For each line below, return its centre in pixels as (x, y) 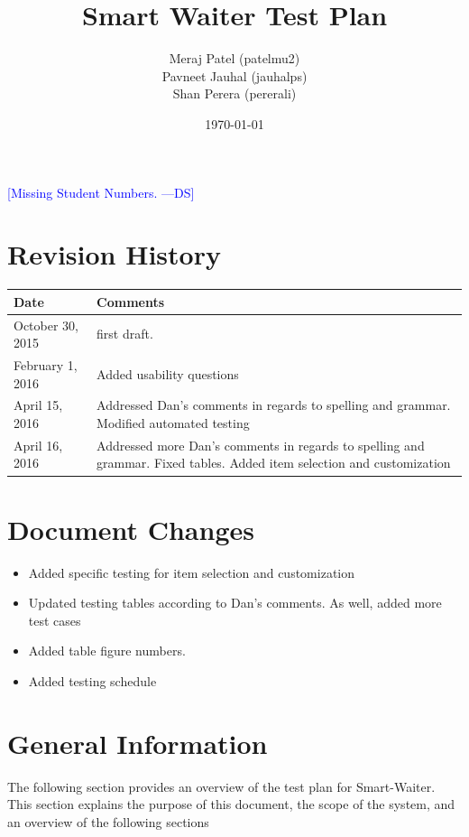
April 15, (38, 405)
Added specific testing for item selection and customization (192, 572)
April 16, (38, 445)
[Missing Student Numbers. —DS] (101, 192)
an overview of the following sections (108, 821)
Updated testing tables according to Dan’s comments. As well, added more (235, 603)
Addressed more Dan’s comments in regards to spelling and (261, 445)
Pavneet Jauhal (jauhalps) (234, 75)
